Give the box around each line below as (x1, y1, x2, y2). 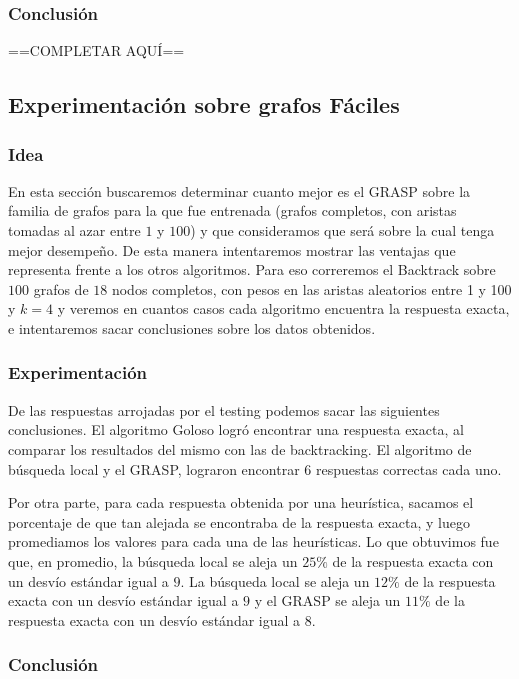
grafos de (33, 278, 89, 299)
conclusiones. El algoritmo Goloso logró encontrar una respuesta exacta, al (8, 419, 464, 440)
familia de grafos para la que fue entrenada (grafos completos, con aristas (8, 200, 457, 221)
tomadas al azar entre (8, 220, 141, 240)
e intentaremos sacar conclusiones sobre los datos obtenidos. (8, 317, 376, 338)
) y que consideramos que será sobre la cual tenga (190, 220, 495, 240)
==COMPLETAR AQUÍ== (8, 40, 185, 61)
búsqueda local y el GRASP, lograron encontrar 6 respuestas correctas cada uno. (8, 458, 502, 479)
